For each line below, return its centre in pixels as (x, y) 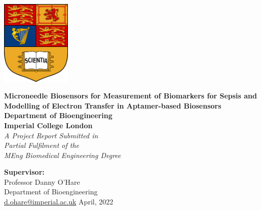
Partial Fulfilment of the (42, 145)
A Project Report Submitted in (51, 135)
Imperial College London (48, 125)
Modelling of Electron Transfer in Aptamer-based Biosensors (113, 105)
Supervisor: (24, 172)
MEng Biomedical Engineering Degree (63, 155)
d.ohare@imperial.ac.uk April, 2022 (59, 202)
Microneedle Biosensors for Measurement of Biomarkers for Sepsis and (130, 96)
